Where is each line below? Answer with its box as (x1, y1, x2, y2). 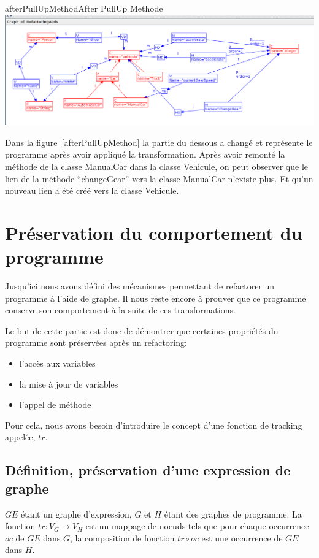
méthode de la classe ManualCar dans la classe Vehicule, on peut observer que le (5, 160, 309, 172)
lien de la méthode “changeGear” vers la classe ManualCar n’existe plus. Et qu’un (5, 172, 313, 185)
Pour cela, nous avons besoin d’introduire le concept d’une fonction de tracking (5, 418, 302, 431)
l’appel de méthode (19, 398, 91, 411)
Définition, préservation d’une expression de (5, 461, 291, 480)
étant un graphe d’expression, (21, 507, 132, 520)
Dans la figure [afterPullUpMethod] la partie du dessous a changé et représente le (5, 136, 313, 148)
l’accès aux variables (19, 357, 96, 370)
